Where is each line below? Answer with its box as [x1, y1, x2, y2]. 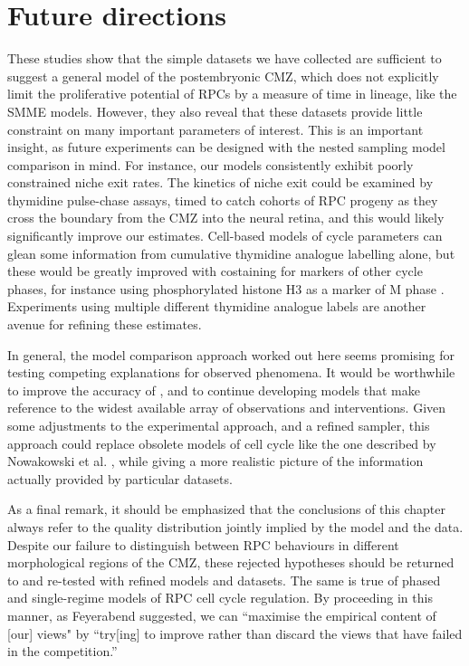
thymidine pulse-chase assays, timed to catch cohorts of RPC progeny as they [7, 190, 438, 209]
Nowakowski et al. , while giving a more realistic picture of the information [7, 452, 424, 471]
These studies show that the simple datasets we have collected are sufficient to [7, 49, 442, 68]
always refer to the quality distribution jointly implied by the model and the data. [7, 517, 464, 536]
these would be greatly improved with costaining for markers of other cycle [7, 262, 423, 281]
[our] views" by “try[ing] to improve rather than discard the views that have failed [7, 623, 463, 642]
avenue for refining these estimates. [7, 315, 202, 334]
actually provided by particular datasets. [7, 469, 233, 488]
